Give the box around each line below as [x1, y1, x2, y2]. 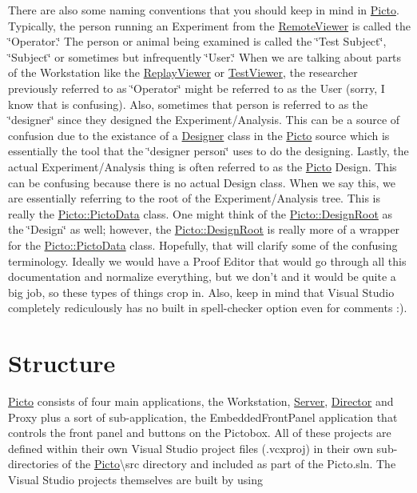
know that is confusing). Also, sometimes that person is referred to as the [8, 95, 368, 112]
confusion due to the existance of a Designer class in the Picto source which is [8, 126, 390, 143]
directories [8, 455, 59, 472]
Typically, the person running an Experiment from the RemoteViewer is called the [8, 17, 411, 34]
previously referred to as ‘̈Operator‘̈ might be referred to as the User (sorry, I [8, 79, 385, 96]
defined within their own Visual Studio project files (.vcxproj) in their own [8, 439, 373, 456]
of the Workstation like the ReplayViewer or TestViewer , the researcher [8, 64, 358, 81]
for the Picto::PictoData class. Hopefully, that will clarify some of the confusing [8, 236, 398, 253]
